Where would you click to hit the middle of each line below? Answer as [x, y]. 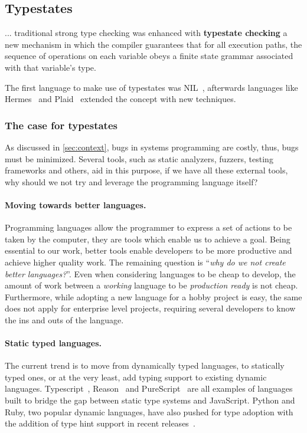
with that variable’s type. [50, 67]
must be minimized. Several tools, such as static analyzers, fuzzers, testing [139, 158]
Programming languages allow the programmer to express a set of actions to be [148, 227]
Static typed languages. [53, 343]
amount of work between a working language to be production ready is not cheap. [151, 285]
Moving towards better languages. [76, 204]
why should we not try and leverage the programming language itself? [131, 181]
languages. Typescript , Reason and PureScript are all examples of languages [149, 388]
